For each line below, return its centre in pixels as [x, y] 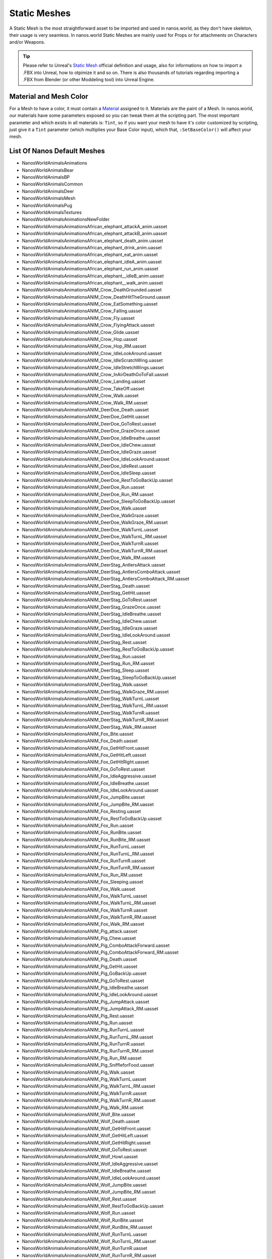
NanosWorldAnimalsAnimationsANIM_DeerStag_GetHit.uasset [86, 593]
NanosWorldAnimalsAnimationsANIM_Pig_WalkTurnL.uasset [84, 1079]
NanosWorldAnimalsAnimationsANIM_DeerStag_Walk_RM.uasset [89, 727]
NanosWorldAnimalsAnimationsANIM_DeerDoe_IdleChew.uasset [89, 445]
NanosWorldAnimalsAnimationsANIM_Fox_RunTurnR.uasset [84, 861]
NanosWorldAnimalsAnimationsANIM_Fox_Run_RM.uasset [82, 875]
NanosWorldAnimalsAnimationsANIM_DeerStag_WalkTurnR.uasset [91, 713]
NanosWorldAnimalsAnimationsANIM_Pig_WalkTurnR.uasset [84, 1093]
